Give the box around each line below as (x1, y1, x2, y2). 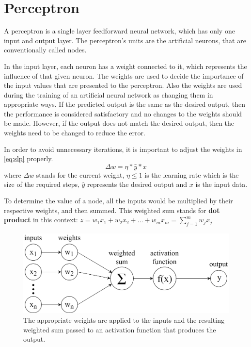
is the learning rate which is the (144, 169, 239, 180)
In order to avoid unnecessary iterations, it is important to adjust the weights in (4, 144, 242, 154)
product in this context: (4, 215, 78, 225)
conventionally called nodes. (4, 45, 87, 55)
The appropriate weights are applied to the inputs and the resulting (23, 314, 224, 325)
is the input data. (195, 179, 248, 189)
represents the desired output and (87, 179, 188, 189)
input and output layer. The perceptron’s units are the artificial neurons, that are (4, 35, 246, 45)
